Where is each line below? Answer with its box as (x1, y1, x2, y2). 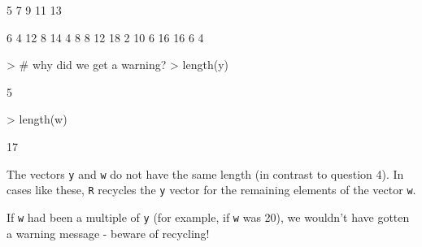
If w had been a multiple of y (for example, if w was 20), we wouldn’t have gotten (7, 208, 410, 225)
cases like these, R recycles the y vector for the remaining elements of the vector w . (7, 181, 416, 198)
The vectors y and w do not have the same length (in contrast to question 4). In (7, 165, 404, 182)
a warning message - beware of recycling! (7, 224, 210, 241)
